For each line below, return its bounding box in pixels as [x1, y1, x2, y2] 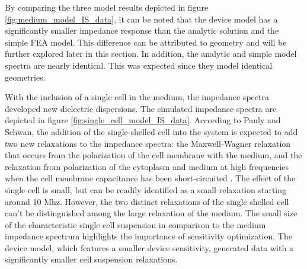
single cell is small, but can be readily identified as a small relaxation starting [5, 183, 287, 196]
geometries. [5, 71, 46, 83]
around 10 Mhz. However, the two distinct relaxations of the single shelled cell [5, 195, 289, 207]
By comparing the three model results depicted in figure [5, 1, 209, 13]
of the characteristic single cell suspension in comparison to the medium [5, 218, 266, 230]
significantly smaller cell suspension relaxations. [5, 253, 178, 265]
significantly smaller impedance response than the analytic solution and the [5, 24, 279, 37]
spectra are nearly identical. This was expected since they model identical [5, 59, 273, 71]
